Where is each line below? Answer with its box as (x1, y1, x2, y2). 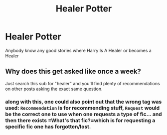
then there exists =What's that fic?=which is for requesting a (5, 117, 156, 124)
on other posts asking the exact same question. (5, 86, 103, 92)
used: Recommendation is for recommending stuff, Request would (5, 104, 160, 111)
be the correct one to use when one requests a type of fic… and (5, 111, 162, 118)
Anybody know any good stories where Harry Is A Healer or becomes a (5, 47, 152, 53)
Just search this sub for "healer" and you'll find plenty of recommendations (5, 80, 161, 86)
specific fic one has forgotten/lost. (5, 123, 91, 130)
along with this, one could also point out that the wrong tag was (5, 98, 162, 105)
